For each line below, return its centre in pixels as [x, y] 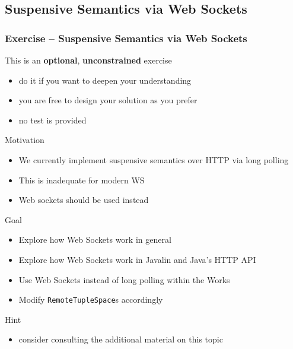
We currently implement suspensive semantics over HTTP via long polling [154, 159]
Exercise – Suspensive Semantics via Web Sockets [126, 38]
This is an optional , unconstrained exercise [88, 60]
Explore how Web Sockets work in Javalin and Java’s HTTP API [137, 259]
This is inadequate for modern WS [82, 180]
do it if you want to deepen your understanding [105, 80]
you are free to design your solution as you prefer [108, 100]
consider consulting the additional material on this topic [121, 339]
